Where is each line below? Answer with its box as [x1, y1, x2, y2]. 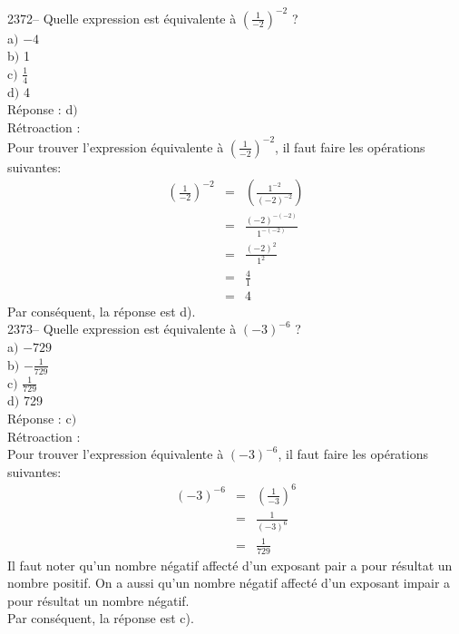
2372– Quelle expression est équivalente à [7, 8, 237, 27]
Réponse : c [7, 408, 72, 427]
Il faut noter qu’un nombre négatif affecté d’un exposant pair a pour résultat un [7, 555, 453, 574]
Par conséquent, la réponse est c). [7, 609, 194, 628]
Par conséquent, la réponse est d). [7, 301, 196, 320]
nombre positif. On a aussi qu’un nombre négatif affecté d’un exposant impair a [7, 573, 451, 592]
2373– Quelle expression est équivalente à [7, 319, 237, 338]
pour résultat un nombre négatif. [7, 590, 190, 610]
